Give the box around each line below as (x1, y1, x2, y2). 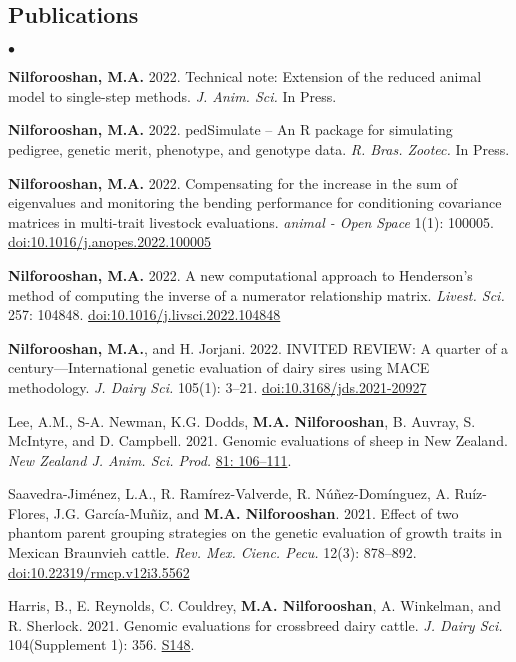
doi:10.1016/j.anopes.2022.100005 (8, 231, 212, 252)
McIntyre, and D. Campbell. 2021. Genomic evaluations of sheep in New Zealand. (8, 430, 508, 451)
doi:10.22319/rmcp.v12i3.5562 (8, 561, 190, 582)
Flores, (8, 502, 50, 523)
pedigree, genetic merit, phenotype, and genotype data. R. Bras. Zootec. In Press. (8, 138, 510, 159)
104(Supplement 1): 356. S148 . (8, 634, 195, 655)
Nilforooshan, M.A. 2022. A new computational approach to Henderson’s (8, 264, 473, 285)
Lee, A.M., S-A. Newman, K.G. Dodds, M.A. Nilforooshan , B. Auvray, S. (8, 410, 476, 431)
